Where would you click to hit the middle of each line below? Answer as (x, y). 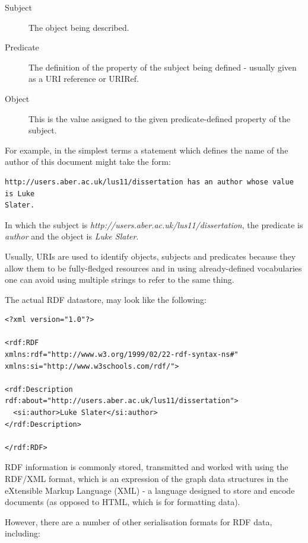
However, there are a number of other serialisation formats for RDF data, (139, 521)
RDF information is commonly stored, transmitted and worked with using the (147, 467)
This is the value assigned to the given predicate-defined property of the (160, 118)
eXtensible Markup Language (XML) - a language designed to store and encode (150, 490)
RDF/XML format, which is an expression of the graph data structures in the (147, 478)
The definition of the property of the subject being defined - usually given (163, 67)
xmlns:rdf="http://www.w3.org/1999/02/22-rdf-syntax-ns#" (122, 355)
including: (23, 533)
